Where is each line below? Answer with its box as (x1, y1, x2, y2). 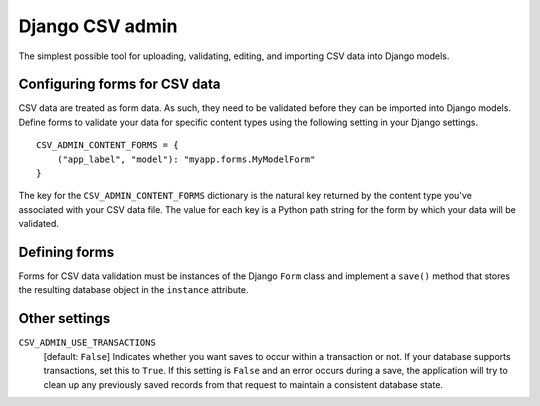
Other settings (18, 310, 111, 327)
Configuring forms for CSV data (18, 76, 221, 93)
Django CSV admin (18, 15, 179, 37)
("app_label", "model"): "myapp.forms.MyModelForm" (56, 153, 316, 165)
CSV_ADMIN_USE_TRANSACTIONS (18, 337, 157, 349)
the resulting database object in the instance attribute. (18, 284, 249, 296)
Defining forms (18, 244, 115, 260)
